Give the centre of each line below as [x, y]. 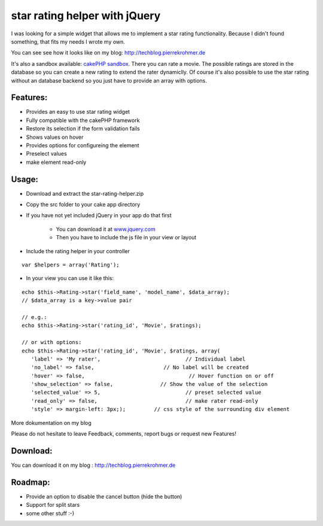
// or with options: [52, 342]
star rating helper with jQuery [86, 16]
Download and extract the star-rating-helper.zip [85, 193]
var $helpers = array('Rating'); [71, 265]
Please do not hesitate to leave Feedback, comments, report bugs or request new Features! [124, 434]
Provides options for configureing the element [83, 145]
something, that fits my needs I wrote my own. [68, 41]
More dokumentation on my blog [51, 422]
